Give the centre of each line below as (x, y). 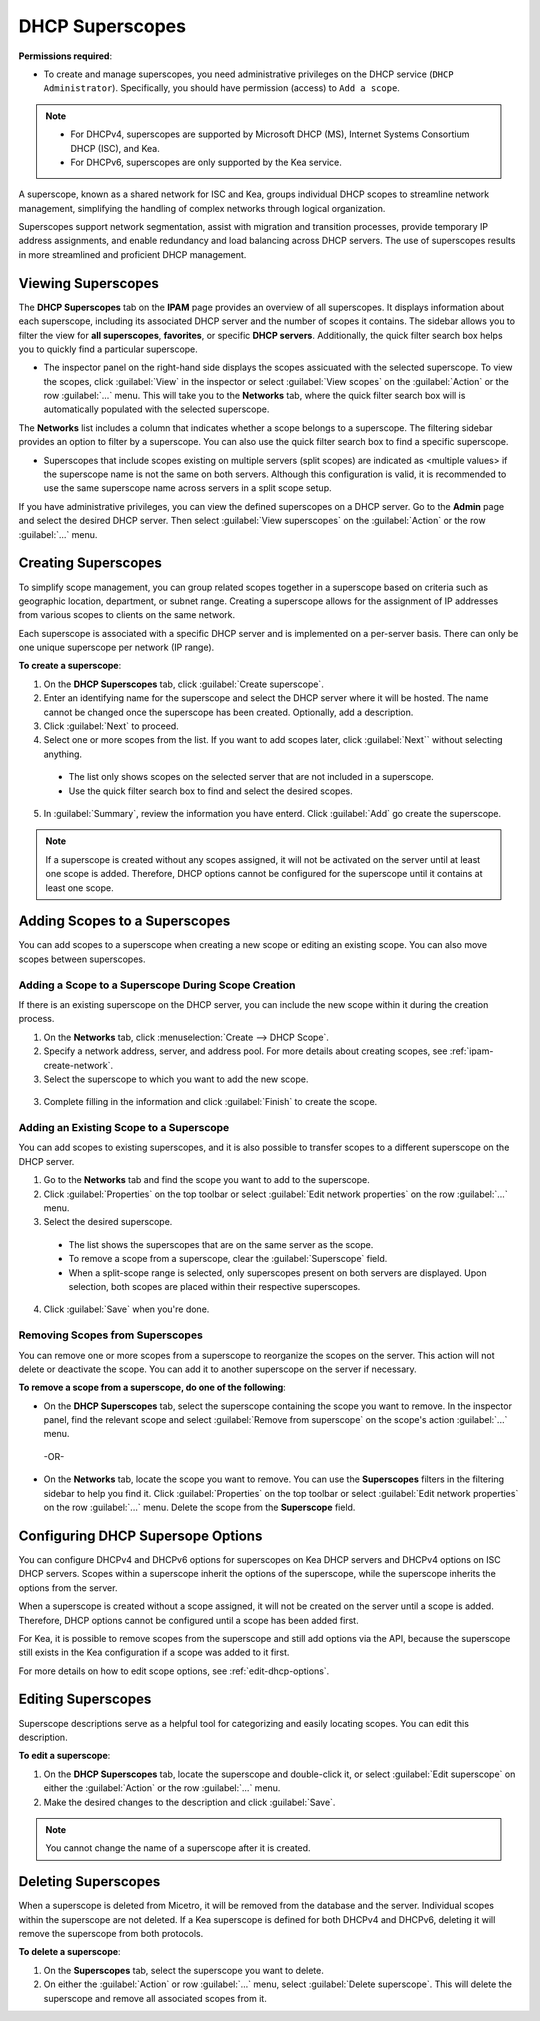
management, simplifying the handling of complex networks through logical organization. (202, 208)
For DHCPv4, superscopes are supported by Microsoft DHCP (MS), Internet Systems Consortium (270, 134)
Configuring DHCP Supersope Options (140, 1535)
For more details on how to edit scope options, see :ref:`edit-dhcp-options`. (174, 1671)
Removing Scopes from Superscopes (111, 1335)
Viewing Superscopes (89, 283)
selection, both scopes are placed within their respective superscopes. (214, 1286)
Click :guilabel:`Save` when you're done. (126, 1309)
